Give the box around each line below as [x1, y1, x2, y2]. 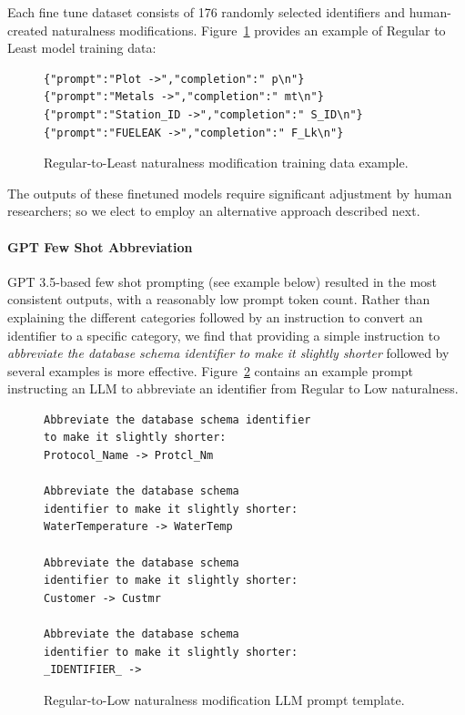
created [7, 20, 48, 39]
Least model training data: [7, 38, 157, 57]
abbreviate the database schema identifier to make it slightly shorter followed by [7, 343, 450, 363]
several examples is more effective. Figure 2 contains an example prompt [7, 361, 413, 380]
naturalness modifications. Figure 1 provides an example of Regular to [52, 20, 446, 39]
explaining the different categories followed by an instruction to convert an [7, 307, 423, 326]
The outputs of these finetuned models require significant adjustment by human [7, 183, 452, 202]
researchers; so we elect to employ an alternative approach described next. [7, 201, 420, 220]
